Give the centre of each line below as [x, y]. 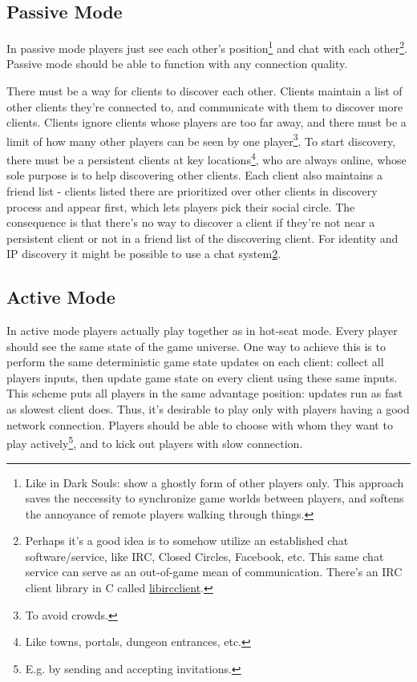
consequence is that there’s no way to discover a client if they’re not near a [191, 222]
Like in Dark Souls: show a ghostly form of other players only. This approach [215, 482]
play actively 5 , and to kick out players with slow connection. [155, 442]
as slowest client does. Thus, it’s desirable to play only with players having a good [208, 409]
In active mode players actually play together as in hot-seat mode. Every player [202, 331]
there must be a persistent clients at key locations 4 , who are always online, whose [206, 158]
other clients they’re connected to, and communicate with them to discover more [205, 106]
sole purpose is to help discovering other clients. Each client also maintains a [195, 175]
